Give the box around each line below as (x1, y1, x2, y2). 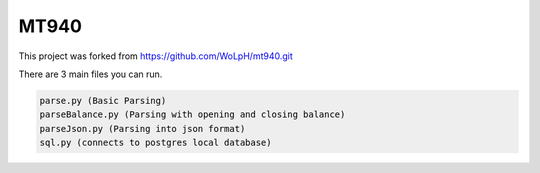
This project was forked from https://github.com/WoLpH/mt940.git (18, 50, 294, 62)
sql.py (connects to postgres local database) (39, 137, 272, 149)
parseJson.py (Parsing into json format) (39, 123, 246, 134)
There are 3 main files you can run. (18, 68, 163, 80)
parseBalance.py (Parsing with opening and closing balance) (39, 109, 346, 120)
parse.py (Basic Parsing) (39, 95, 167, 106)
